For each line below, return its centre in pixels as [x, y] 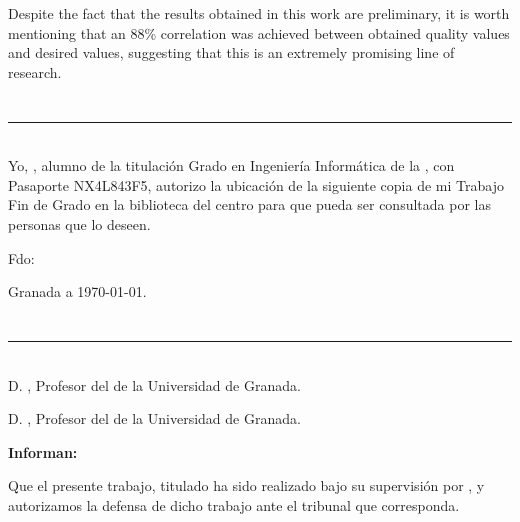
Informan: [43, 451]
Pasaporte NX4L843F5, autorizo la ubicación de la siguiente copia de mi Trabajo [256, 184]
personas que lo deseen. [79, 223]
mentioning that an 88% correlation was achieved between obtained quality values [259, 32]
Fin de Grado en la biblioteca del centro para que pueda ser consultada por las [249, 204]
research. [35, 71]
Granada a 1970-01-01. [77, 291]
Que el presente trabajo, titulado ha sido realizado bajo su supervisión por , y [246, 485]
